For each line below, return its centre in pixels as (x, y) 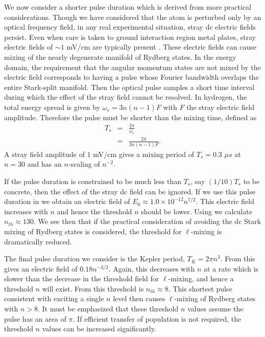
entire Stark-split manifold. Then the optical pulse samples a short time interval (129, 87)
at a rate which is (231, 268)
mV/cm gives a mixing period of (144, 154)
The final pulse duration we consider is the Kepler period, (94, 259)
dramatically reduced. (38, 241)
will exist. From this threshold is (93, 288)
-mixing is (206, 231)
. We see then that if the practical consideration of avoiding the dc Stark (147, 221)
